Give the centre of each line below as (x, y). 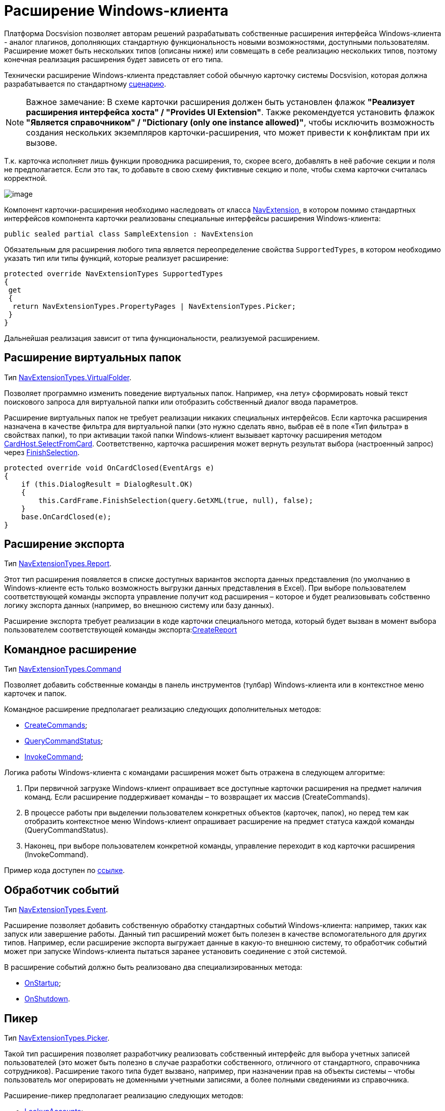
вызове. (42, 142)
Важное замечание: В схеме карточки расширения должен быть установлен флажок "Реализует (220, 102)
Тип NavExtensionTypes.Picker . (57, 1038)
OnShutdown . (47, 999)
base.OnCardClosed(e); (66, 517)
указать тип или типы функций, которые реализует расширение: (116, 258)
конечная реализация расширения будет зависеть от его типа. (114, 59)
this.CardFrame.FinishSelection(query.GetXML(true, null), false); (176, 500)
